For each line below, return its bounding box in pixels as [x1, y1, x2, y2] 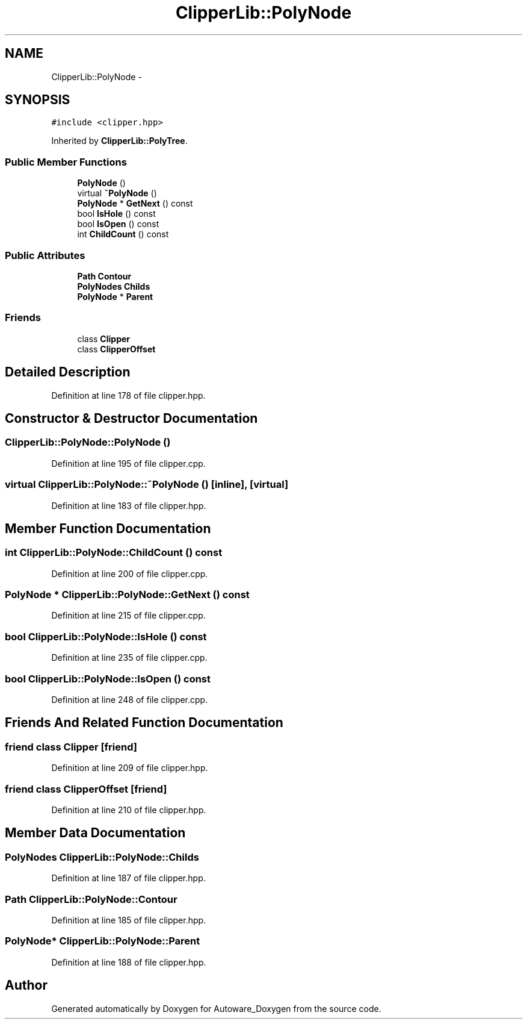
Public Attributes [5, 249, 85, 261]
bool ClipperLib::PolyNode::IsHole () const [5, 630, 207, 643]
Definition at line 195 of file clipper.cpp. [51, 458, 206, 469]
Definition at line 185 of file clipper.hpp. [51, 914, 206, 925]
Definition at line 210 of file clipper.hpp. [51, 804, 206, 815]
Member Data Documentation [5, 825, 186, 841]
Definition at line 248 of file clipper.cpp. [51, 694, 208, 705]
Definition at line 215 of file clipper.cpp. [51, 610, 206, 621]
